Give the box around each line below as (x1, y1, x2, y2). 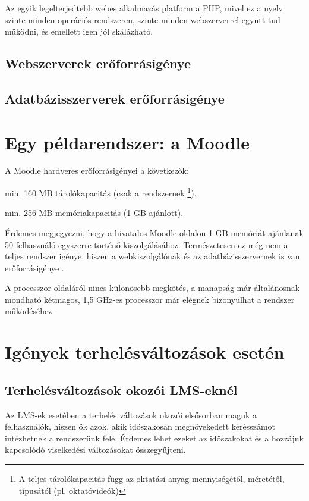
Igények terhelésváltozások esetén (5, 340, 285, 364)
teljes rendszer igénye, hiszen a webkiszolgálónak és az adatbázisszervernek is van (5, 250, 300, 262)
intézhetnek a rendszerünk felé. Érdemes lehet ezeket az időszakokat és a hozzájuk (5, 431, 304, 444)
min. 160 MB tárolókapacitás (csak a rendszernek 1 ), (5, 185, 197, 199)
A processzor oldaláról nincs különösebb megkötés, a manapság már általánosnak (5, 281, 300, 294)
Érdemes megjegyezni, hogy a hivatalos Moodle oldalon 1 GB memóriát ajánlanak (5, 226, 304, 239)
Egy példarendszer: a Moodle (5, 130, 250, 154)
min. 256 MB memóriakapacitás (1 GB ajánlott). (5, 206, 184, 219)
